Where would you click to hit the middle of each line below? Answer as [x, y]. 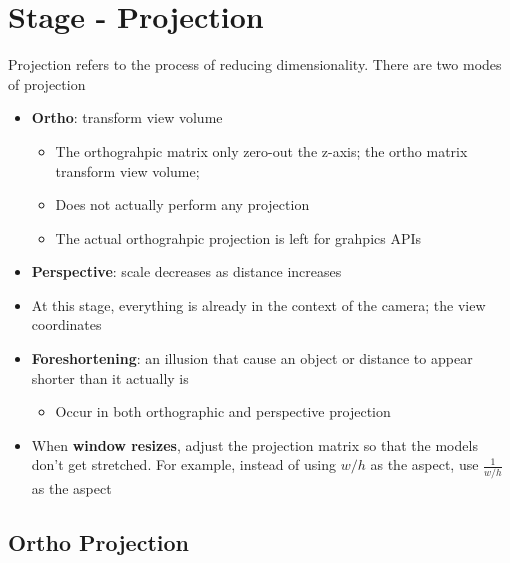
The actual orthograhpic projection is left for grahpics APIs [238, 237]
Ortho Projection [98, 541]
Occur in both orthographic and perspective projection [223, 411]
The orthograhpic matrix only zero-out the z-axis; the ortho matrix [261, 150]
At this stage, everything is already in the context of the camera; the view [258, 304]
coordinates [66, 324]
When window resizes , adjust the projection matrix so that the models [254, 444]
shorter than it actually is [110, 377]
